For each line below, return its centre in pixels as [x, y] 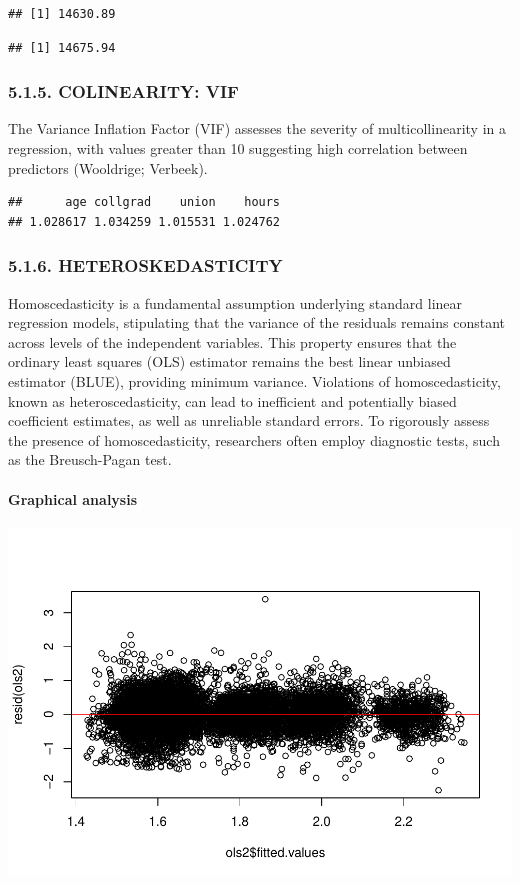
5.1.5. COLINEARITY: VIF [123, 91]
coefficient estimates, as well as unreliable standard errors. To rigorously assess [249, 420]
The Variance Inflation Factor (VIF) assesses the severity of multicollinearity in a [257, 128]
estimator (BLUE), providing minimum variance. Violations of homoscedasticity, [254, 380]
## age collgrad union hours [144, 202]
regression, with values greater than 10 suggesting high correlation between [238, 148]
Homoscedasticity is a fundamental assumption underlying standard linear [235, 302]
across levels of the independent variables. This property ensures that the [232, 341]
